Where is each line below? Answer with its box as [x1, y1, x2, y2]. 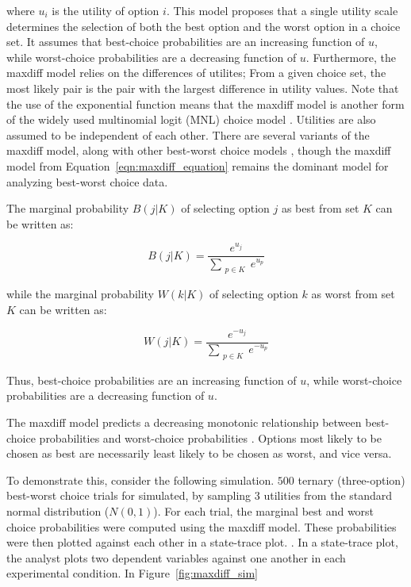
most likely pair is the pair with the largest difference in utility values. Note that [6, 79, 399, 96]
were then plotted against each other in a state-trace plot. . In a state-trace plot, [6, 534, 398, 551]
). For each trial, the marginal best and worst [153, 503, 375, 519]
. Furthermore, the [305, 48, 396, 65]
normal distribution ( [6, 503, 109, 519]
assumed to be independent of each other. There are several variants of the [6, 126, 370, 143]
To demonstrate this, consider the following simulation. [6, 471, 275, 488]
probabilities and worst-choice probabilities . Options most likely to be [39, 429, 382, 446]
